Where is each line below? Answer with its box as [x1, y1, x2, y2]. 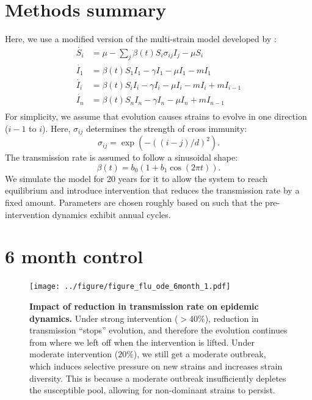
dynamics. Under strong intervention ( [29, 311, 178, 324]
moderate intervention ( [29, 347, 118, 360]
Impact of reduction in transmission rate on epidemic [29, 299, 259, 312]
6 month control [5, 244, 143, 269]
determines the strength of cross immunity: [85, 122, 247, 134]
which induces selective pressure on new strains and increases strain [29, 359, 283, 372]
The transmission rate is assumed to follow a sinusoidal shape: [5, 151, 238, 164]
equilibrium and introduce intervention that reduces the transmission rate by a [5, 184, 300, 197]
